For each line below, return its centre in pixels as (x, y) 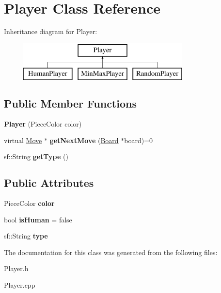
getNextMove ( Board (84, 140)
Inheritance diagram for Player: (51, 31)
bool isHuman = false (38, 219)
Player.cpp (20, 285)
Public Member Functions (70, 103)
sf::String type (26, 236)
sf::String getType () (36, 156)
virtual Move (23, 140)
